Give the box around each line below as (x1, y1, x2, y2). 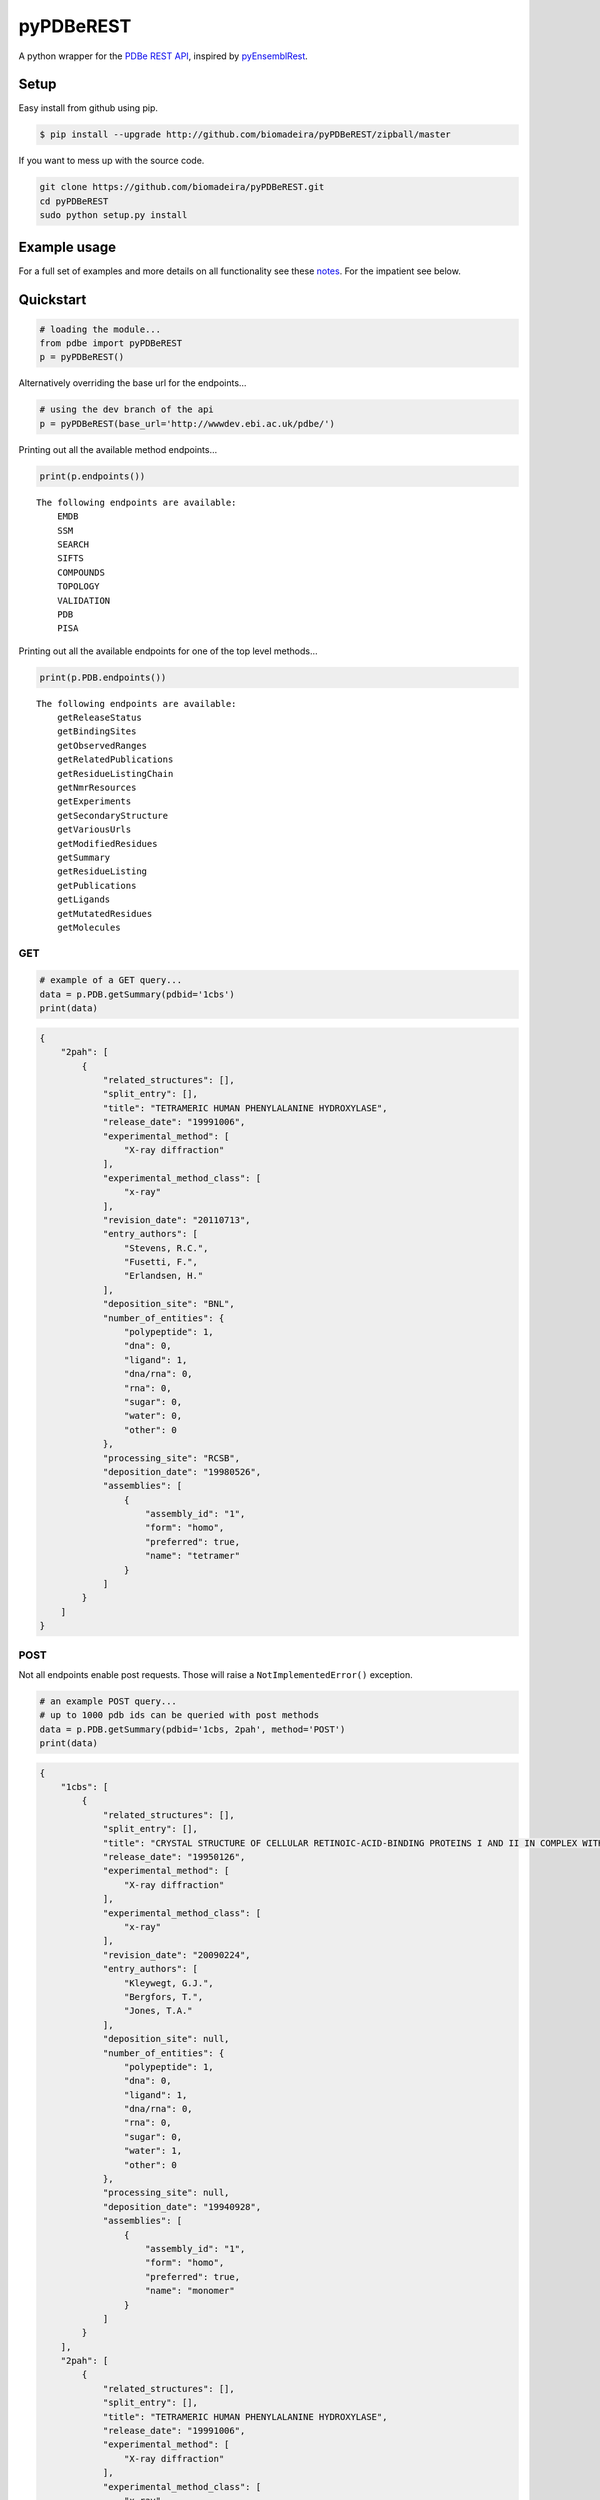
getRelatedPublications (56, 754, 174, 765)
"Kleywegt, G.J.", (123, 1977, 214, 1989)
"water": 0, (123, 1410, 183, 1422)
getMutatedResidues (56, 908, 153, 919)
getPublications (56, 880, 137, 891)
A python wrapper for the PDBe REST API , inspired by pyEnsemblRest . (18, 50, 309, 62)
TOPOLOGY (56, 581, 100, 592)
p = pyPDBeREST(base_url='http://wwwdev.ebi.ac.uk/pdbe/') (39, 418, 335, 429)
